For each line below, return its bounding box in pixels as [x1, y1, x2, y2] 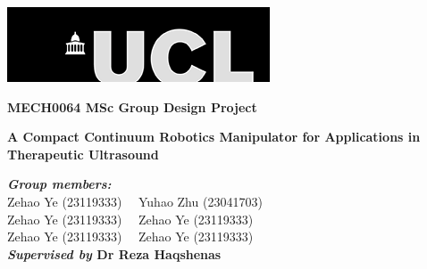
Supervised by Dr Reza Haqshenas [7, 244, 222, 263]
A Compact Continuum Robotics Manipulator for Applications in [7, 127, 421, 146]
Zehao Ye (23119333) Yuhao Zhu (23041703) [7, 192, 263, 210]
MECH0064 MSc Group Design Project [7, 97, 257, 116]
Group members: [7, 175, 112, 193]
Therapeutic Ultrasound [7, 144, 159, 163]
